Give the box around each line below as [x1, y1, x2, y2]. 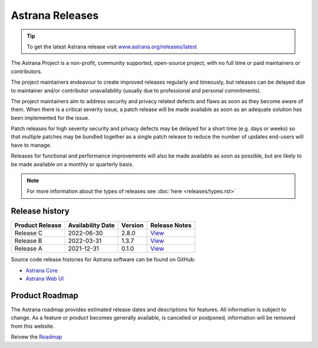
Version [121, 221, 144, 229]
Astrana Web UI [25, 275, 64, 283]
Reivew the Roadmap [11, 333, 62, 340]
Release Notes [150, 221, 192, 229]
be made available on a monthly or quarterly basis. [11, 160, 134, 168]
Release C [14, 229, 43, 237]
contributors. [11, 68, 42, 75]
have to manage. [11, 142, 52, 149]
